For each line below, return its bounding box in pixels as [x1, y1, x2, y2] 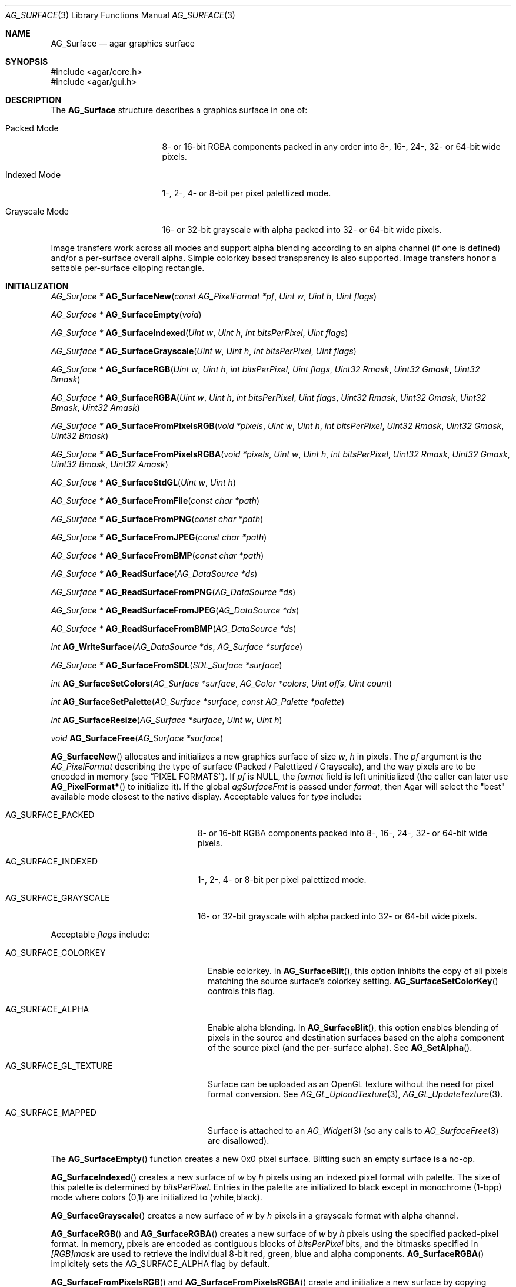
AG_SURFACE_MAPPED [5, 1107, 96, 1117]
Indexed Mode [5, 170, 61, 180]
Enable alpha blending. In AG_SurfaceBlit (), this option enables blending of [208, 1022, 499, 1032]
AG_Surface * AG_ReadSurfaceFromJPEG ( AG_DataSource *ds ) [51, 605, 299, 615]
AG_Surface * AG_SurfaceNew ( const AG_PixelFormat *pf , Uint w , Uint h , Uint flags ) [51, 291, 377, 301]
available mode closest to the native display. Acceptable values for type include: [51, 791, 362, 801]
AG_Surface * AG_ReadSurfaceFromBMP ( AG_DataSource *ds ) [51, 623, 297, 633]
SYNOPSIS [5, 57, 48, 67]
